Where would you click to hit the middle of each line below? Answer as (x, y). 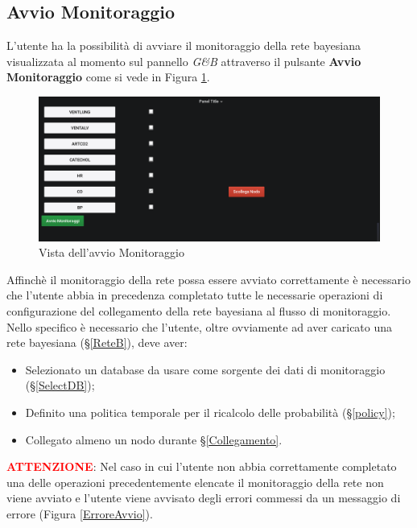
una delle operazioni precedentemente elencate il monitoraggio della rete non (195, 482)
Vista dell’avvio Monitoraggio (111, 252)
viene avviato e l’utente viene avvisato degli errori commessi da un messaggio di (204, 498)
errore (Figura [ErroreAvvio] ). (80, 514)
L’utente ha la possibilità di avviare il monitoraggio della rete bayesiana (184, 45)
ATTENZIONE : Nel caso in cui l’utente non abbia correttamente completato (202, 466)
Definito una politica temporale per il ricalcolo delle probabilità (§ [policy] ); (210, 412)
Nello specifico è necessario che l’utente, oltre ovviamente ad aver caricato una (200, 326)
